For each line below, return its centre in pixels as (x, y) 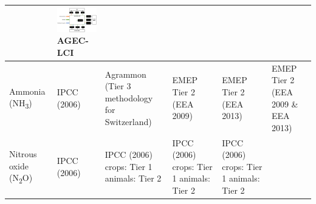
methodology (129, 97)
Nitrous (23, 153)
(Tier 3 (118, 86)
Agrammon (125, 74)
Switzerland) (128, 121)
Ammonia (27, 91)
